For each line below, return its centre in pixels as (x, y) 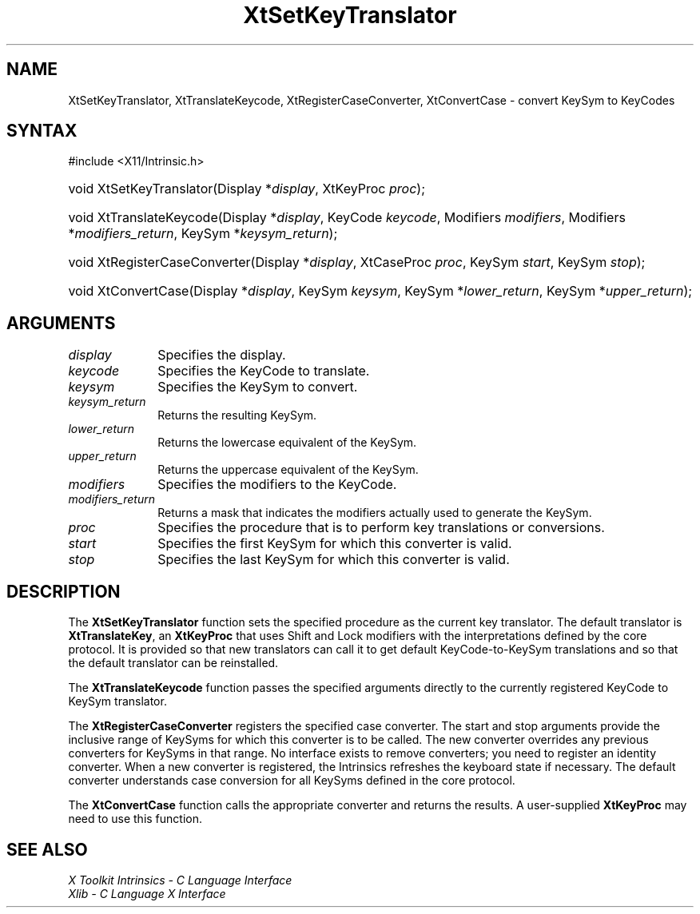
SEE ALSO (47, 849)
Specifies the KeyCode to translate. (264, 371)
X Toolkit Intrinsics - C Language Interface (180, 880)
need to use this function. (135, 819)
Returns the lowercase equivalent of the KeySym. (287, 443)
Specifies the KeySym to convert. (258, 387)
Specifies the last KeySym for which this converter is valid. (334, 560)
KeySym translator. (117, 701)
